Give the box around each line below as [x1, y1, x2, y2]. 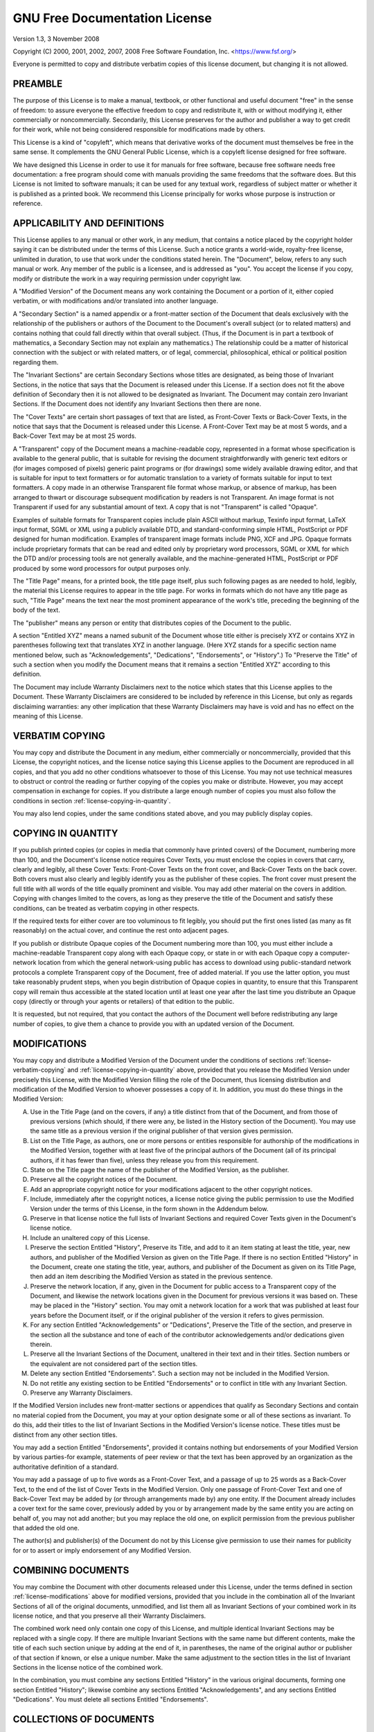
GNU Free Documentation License [12, 10, 213, 26]
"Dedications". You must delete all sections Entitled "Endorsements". [12, 1695, 208, 1704]
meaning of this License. [12, 712, 83, 721]
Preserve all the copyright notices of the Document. [30, 1175, 178, 1184]
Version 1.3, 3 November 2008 [12, 35, 100, 43]
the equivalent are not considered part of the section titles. [30, 1359, 198, 1368]
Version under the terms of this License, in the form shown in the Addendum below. [30, 1204, 269, 1212]
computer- [319, 949, 350, 957]
